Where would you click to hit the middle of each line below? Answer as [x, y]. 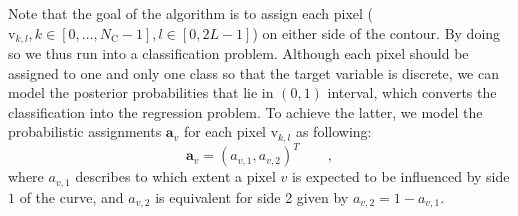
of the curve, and [71, 196]
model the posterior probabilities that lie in [141, 92]
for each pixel [224, 131]
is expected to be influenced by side [400, 176]
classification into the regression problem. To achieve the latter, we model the [245, 111]
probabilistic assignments [85, 131]
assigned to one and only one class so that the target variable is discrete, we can [253, 72]
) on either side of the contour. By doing [376, 32]
